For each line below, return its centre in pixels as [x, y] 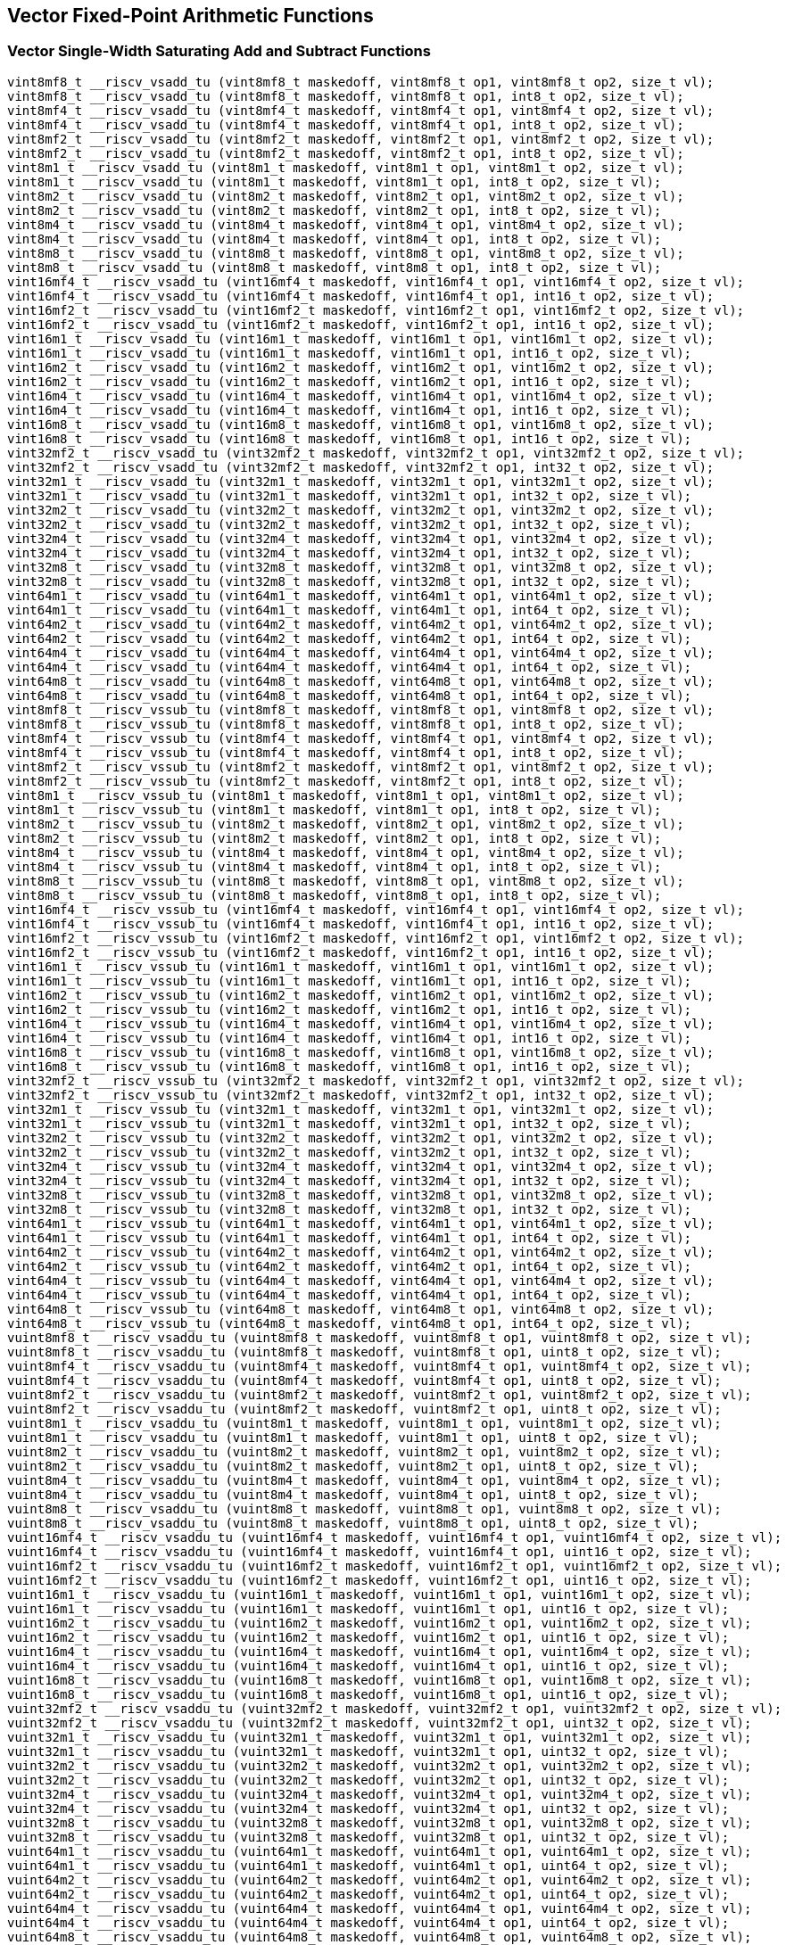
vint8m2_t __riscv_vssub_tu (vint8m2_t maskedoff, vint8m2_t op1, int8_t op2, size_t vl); [335, 838]
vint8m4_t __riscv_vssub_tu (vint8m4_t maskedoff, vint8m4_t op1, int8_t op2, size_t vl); [335, 866]
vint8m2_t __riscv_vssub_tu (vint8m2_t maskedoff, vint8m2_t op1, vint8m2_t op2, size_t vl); [346, 824]
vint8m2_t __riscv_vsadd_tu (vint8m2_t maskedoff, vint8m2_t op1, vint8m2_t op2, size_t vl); [346, 196]
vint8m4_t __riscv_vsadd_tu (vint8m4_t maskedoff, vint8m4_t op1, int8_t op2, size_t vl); [335, 239]
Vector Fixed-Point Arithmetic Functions [190, 16]
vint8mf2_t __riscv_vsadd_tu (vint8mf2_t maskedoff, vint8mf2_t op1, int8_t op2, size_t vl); [346, 153]
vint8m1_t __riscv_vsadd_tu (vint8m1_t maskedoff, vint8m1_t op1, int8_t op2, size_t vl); [335, 181]
